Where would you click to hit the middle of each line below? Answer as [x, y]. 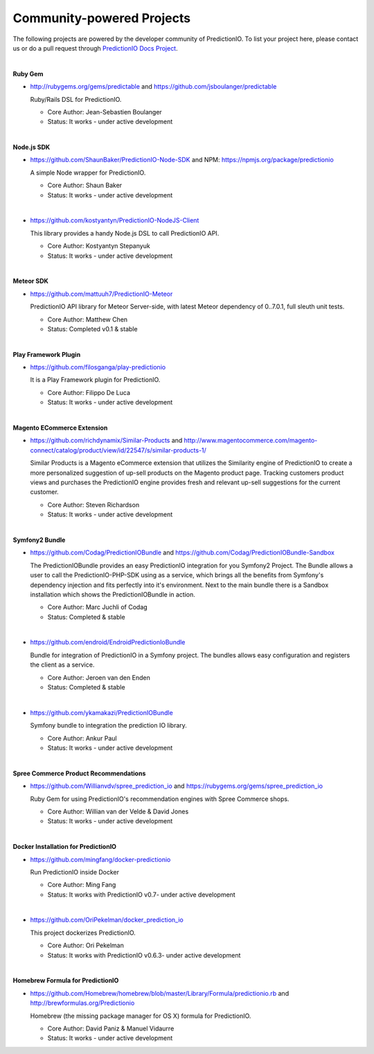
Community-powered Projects [101, 18]
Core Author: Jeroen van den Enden [99, 677]
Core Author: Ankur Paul [82, 738]
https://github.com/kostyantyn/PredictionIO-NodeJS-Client [115, 220]
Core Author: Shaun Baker [85, 185]
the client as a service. [62, 665]
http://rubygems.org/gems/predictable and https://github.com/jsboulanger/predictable [153, 87]
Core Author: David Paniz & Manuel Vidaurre [111, 1028]
